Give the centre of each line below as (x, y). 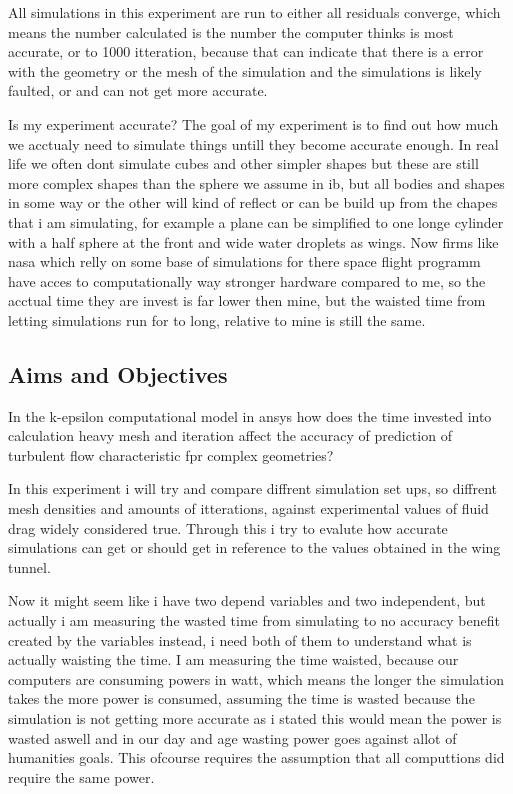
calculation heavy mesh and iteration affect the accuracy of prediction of (230, 435)
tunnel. (29, 566)
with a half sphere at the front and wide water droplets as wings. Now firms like (253, 241)
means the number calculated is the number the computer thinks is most (231, 31)
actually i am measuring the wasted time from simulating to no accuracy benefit (254, 620)
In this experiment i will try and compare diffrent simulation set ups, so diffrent (253, 488)
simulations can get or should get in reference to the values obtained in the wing (254, 547)
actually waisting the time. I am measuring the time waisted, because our (233, 659)
